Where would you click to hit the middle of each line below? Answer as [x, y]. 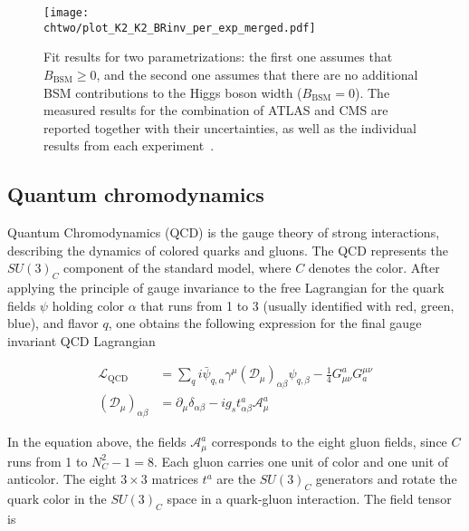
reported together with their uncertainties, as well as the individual [230, 127]
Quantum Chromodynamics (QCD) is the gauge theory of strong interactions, [224, 232]
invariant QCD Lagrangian [81, 340]
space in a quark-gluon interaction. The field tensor [309, 498]
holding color [88, 305]
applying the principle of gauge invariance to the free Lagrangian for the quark [226, 288]
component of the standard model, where [177, 268]
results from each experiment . [129, 145]
